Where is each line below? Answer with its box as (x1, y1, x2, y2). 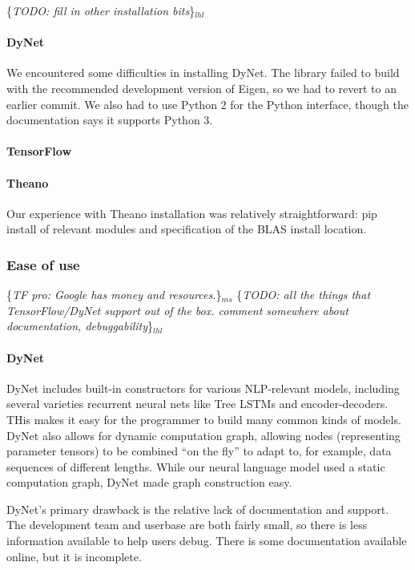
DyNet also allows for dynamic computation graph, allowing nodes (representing (6, 426, 401, 443)
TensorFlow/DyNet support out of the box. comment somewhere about (6, 301, 349, 318)
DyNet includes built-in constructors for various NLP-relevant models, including (6, 379, 400, 396)
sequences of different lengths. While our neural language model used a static (6, 458, 385, 475)
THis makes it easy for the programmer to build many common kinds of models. (6, 410, 401, 427)
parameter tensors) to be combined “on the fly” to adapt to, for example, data (6, 443, 392, 459)
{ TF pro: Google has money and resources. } (6, 286, 222, 303)
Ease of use (6, 254, 80, 274)
